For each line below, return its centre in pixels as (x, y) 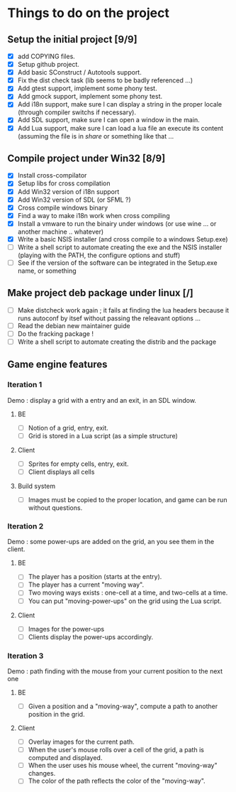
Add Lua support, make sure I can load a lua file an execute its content (120, 128)
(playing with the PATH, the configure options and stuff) (99, 255)
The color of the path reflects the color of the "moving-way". (117, 781)
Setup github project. (49, 65)
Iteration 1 (25, 385)
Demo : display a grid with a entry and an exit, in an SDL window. (102, 400)
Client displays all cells (61, 472)
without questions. (55, 508)
